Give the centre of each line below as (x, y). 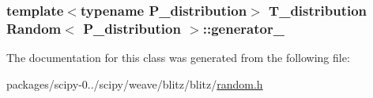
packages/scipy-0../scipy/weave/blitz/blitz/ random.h (135, 83)
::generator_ (243, 28)
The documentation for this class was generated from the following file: (178, 58)
